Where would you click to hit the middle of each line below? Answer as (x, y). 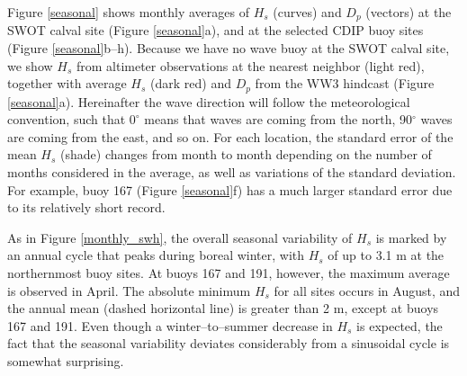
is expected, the (400, 325)
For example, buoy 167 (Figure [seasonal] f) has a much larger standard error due (230, 189)
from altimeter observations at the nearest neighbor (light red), (250, 65)
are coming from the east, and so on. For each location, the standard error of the (230, 136)
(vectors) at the (409, 12)
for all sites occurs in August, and (367, 290)
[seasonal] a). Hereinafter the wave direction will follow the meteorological (209, 101)
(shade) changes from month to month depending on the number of (246, 154)
